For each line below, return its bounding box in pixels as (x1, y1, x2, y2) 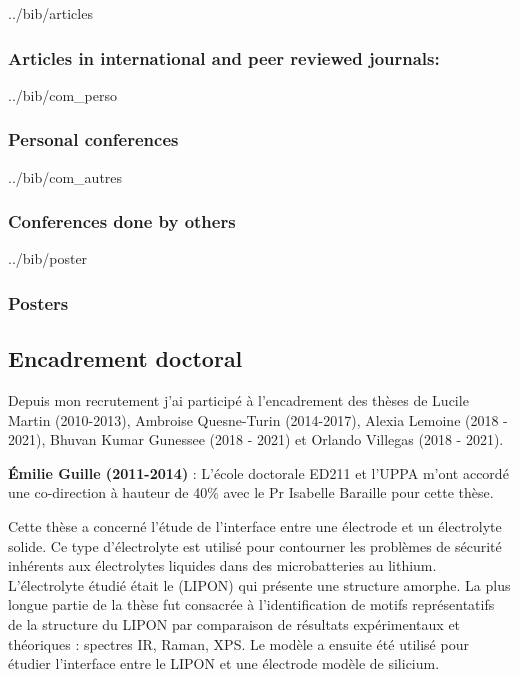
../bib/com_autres (8, 166, 123, 187)
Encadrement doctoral (8, 343, 243, 374)
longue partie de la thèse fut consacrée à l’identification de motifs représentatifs (8, 594, 495, 615)
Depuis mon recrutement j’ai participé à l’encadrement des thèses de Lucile (8, 390, 469, 411)
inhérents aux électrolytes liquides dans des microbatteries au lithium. (8, 555, 437, 576)
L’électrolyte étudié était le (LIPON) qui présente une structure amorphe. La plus (8, 574, 511, 595)
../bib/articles (8, 3, 93, 23)
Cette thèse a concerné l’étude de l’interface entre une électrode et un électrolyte (8, 516, 502, 537)
